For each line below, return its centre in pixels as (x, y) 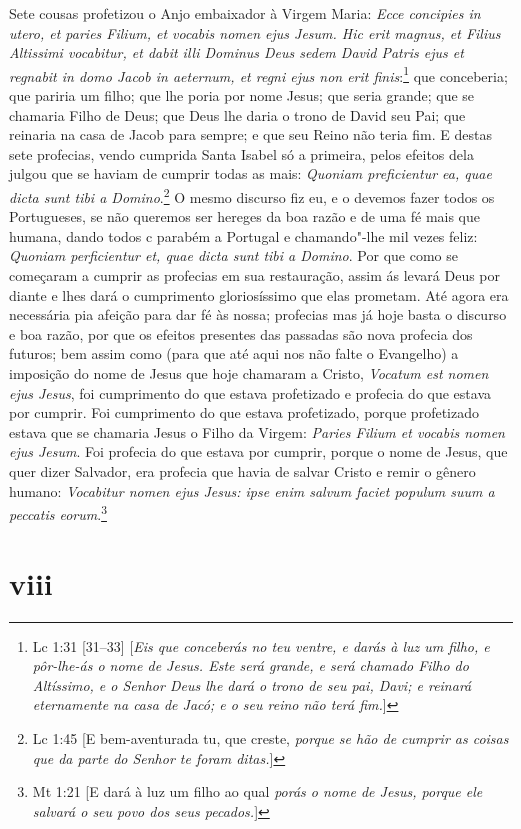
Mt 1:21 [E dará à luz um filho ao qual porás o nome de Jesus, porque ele (257, 791)
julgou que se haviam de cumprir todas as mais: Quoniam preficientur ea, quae (250, 173)
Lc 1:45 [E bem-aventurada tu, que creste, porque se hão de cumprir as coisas (270, 737)
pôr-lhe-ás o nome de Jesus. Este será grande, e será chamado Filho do (250, 665)
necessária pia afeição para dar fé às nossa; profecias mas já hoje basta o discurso (258, 314)
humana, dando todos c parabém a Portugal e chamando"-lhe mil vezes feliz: (243, 235)
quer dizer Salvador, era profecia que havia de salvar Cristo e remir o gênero (242, 470)
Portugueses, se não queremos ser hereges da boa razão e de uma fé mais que (245, 216)
